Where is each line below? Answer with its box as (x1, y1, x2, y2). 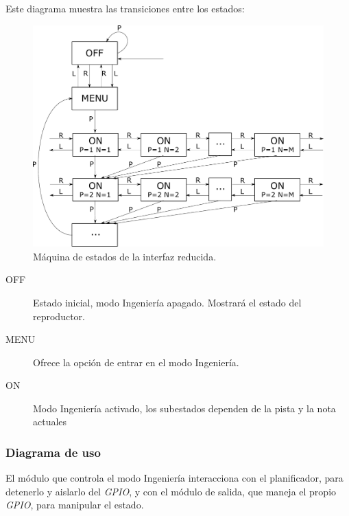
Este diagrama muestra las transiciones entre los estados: (5, 1, 245, 15)
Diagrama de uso (5, 444, 101, 460)
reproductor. (33, 309, 85, 323)
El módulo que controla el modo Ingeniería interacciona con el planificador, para (5, 471, 344, 485)
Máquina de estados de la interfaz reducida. (33, 249, 217, 263)
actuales (33, 414, 67, 429)
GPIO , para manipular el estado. (5, 497, 144, 512)
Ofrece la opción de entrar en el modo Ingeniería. (33, 355, 239, 369)
